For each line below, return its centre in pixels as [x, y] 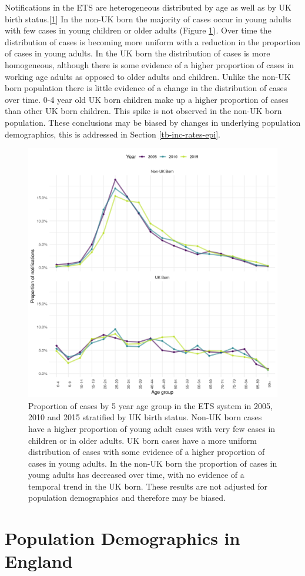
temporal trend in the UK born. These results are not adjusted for [148, 486]
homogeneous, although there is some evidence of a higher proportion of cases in [150, 64]
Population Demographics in [123, 538]
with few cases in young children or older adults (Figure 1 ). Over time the [138, 30]
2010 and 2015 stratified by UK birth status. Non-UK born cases [145, 417]
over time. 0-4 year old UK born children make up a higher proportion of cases [147, 99]
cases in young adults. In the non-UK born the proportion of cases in [153, 463]
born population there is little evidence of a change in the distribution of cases [146, 88]
